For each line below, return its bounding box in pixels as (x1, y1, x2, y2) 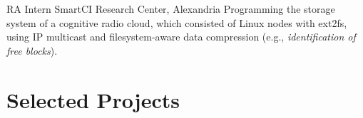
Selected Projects (6, 85, 180, 114)
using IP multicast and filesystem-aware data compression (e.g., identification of (6, 29, 356, 44)
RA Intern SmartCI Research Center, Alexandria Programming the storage (6, 1, 335, 16)
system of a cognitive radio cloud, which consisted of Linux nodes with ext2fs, (6, 15, 347, 30)
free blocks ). (6, 43, 58, 58)
